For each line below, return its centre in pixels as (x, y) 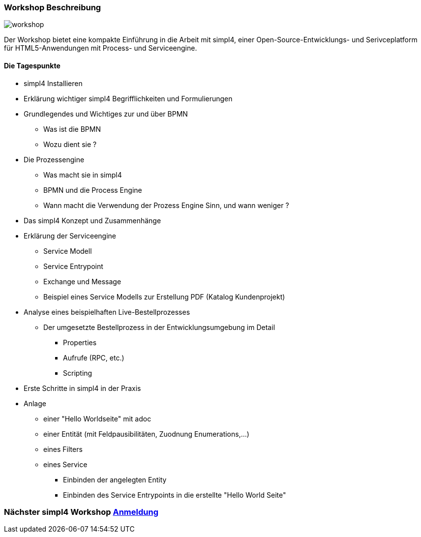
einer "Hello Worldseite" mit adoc (97, 418)
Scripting (78, 373)
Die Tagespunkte (32, 65)
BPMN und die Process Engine (93, 190)
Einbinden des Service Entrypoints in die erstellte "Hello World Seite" (175, 495)
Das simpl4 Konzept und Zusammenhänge (92, 220)
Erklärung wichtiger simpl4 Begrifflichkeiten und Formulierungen (128, 98)
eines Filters (63, 449)
